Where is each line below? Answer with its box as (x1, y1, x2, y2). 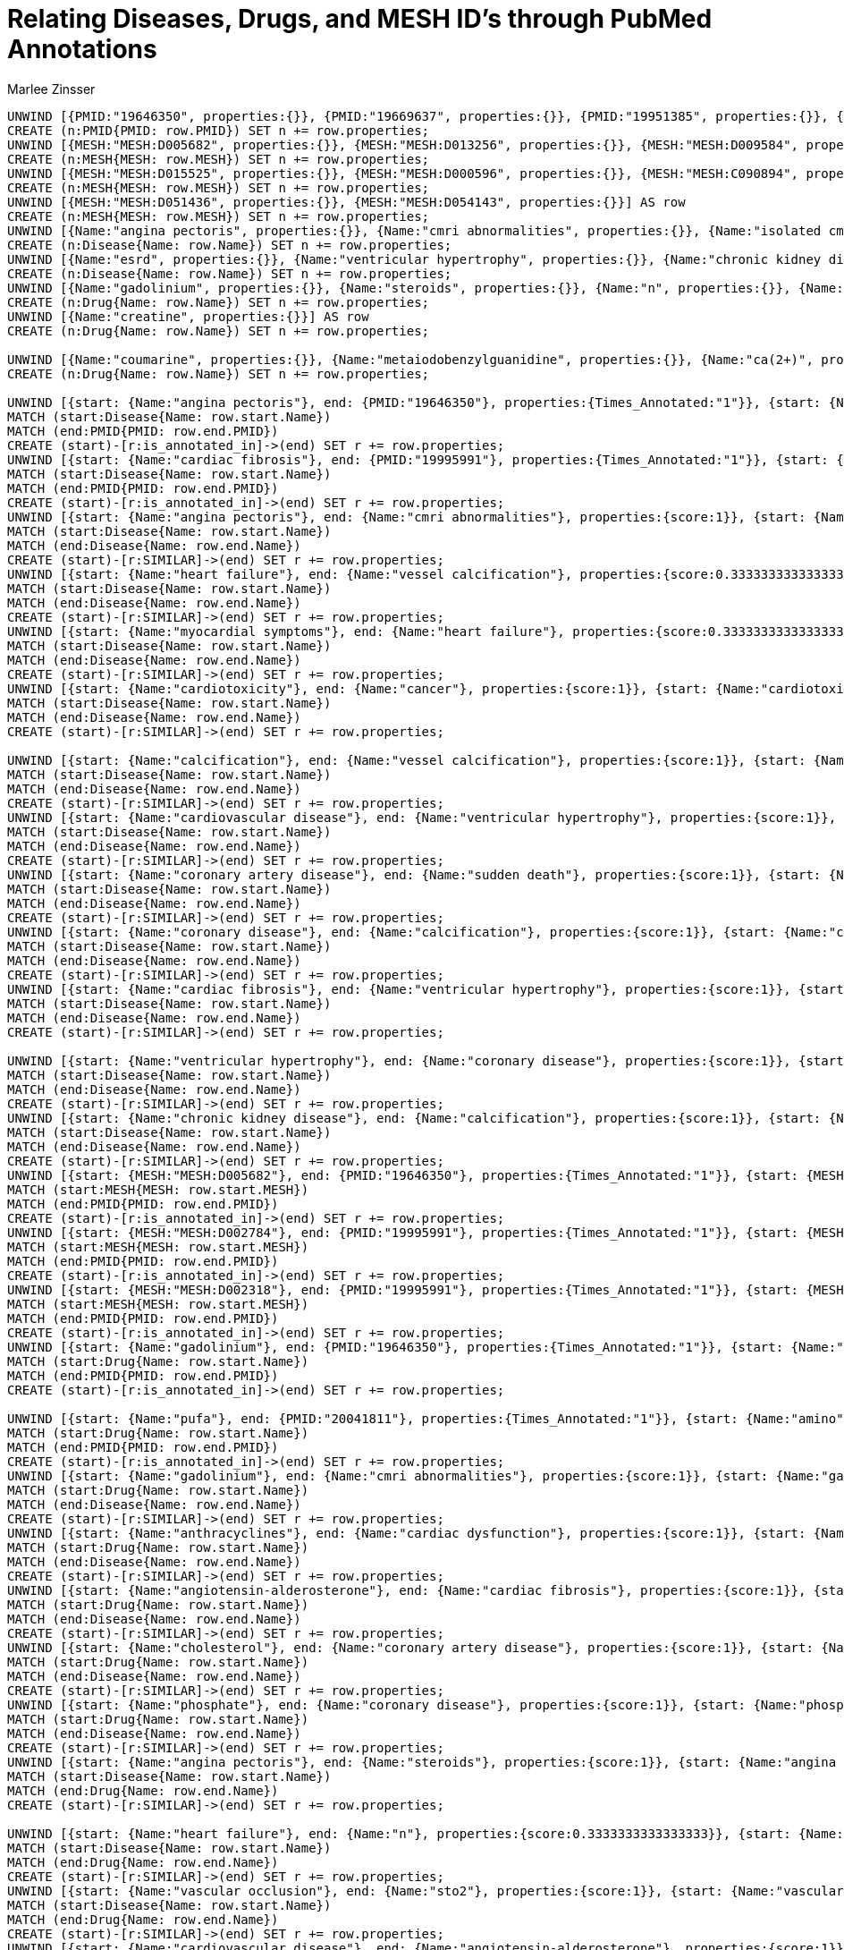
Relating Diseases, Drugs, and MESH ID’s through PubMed (7, 4, 713, 34)
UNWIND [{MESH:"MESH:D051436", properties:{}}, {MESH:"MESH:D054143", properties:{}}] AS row (7, 194, 686, 209)
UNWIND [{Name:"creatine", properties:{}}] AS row (7, 309, 369, 324)
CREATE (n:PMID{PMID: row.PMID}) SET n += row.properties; (7, 123, 430, 138)
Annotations (7, 34, 157, 64)
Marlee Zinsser (7, 81, 96, 97)
